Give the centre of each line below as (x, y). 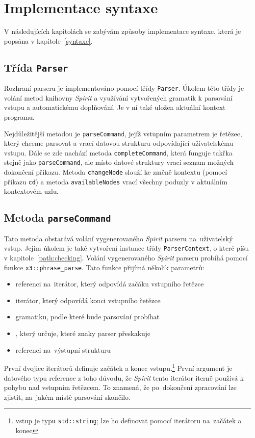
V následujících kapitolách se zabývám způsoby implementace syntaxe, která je (123, 31)
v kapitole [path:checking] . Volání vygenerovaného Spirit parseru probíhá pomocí (126, 258)
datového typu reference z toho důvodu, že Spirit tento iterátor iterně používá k (124, 377)
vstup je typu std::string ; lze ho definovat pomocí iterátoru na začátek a (128, 421)
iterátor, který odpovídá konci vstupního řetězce (88, 300)
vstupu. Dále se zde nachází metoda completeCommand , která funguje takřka (118, 152)
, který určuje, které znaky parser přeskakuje (83, 333)
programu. (19, 116)
